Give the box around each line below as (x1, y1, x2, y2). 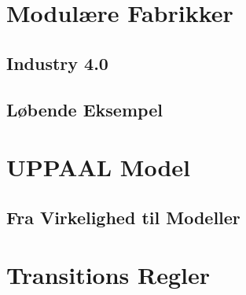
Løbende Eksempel (6, 97, 163, 121)
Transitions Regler (6, 259, 211, 291)
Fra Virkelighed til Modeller (6, 205, 240, 229)
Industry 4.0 (6, 50, 108, 75)
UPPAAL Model (6, 151, 191, 183)
